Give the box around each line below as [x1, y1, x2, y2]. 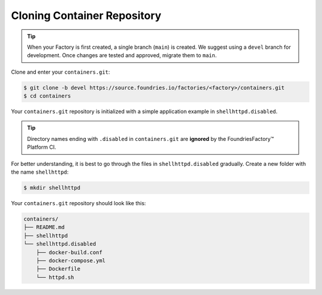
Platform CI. [27, 143, 57, 151]
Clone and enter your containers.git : [11, 68, 110, 76]
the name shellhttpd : [11, 168, 69, 175]
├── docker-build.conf [36, 249, 103, 256]
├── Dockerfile [36, 265, 80, 272]
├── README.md [23, 224, 65, 231]
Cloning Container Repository [11, 9, 162, 22]
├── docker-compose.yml [36, 257, 106, 264]
